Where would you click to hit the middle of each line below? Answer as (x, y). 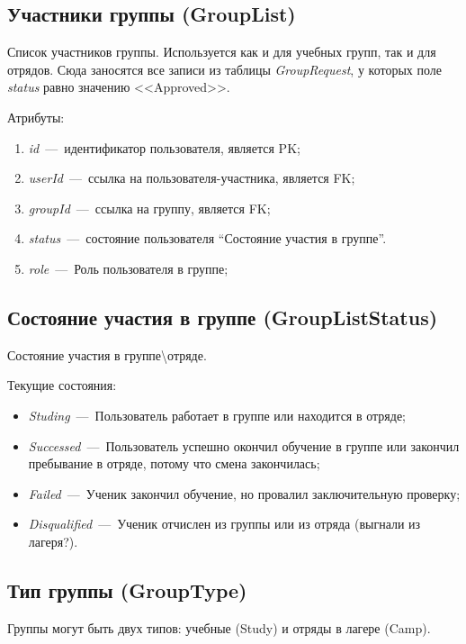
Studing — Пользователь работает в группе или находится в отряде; (217, 415)
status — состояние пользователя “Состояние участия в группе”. (207, 238)
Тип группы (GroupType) (127, 590)
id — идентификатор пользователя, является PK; (164, 147)
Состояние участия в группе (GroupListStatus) (223, 317)
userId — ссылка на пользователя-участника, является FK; (192, 178)
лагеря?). (53, 541)
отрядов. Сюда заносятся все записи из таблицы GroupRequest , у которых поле (224, 69)
